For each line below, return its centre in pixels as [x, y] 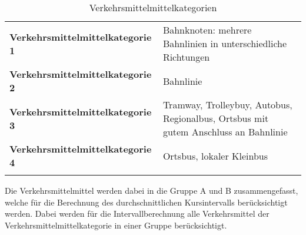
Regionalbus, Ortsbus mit [216, 118]
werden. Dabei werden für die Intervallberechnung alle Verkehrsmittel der [137, 214]
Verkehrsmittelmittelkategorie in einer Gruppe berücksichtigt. [116, 225]
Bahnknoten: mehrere [207, 30]
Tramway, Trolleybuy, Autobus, [227, 105]
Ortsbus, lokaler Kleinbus [215, 155]
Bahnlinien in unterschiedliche [225, 43]
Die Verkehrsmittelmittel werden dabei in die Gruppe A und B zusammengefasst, [152, 190]
